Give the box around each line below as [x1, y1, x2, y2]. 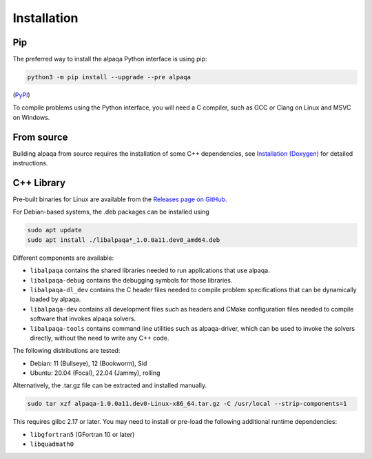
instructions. [12, 159, 48, 167]
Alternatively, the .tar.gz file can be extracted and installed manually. [12, 381, 207, 389]
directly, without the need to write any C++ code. [30, 334, 169, 342]
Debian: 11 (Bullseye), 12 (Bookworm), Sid [30, 359, 147, 367]
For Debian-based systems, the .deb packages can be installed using [12, 207, 209, 216]
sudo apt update [27, 226, 83, 234]
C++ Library [12, 176, 65, 189]
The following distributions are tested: [12, 347, 121, 355]
